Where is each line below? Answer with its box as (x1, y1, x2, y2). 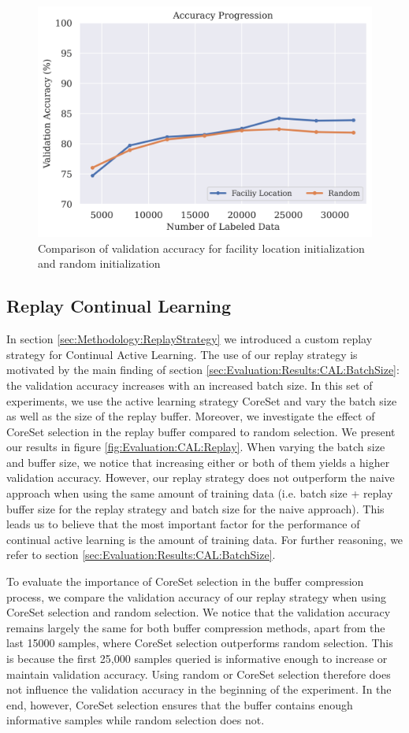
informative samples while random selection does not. (6, 712, 265, 728)
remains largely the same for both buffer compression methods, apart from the (6, 619, 385, 635)
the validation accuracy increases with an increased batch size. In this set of (6, 376, 373, 393)
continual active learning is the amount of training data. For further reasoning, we (6, 531, 403, 547)
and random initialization (38, 255, 161, 272)
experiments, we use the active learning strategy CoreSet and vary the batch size (6, 392, 397, 409)
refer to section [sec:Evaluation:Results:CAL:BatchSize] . (6, 546, 276, 563)
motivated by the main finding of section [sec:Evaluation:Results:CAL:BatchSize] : (6, 361, 400, 378)
